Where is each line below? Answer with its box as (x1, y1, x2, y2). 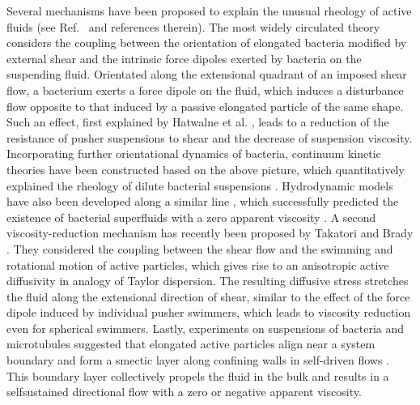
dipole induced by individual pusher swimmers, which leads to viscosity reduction (6, 304, 411, 321)
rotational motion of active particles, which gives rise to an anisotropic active (6, 256, 389, 273)
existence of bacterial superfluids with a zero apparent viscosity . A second (6, 208, 376, 225)
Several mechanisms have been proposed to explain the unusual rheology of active (6, 2, 412, 19)
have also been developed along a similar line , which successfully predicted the (6, 193, 399, 210)
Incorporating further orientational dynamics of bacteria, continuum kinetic (6, 145, 381, 162)
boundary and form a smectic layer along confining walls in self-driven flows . (6, 352, 389, 369)
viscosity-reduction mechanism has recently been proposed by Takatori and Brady (6, 224, 414, 241)
